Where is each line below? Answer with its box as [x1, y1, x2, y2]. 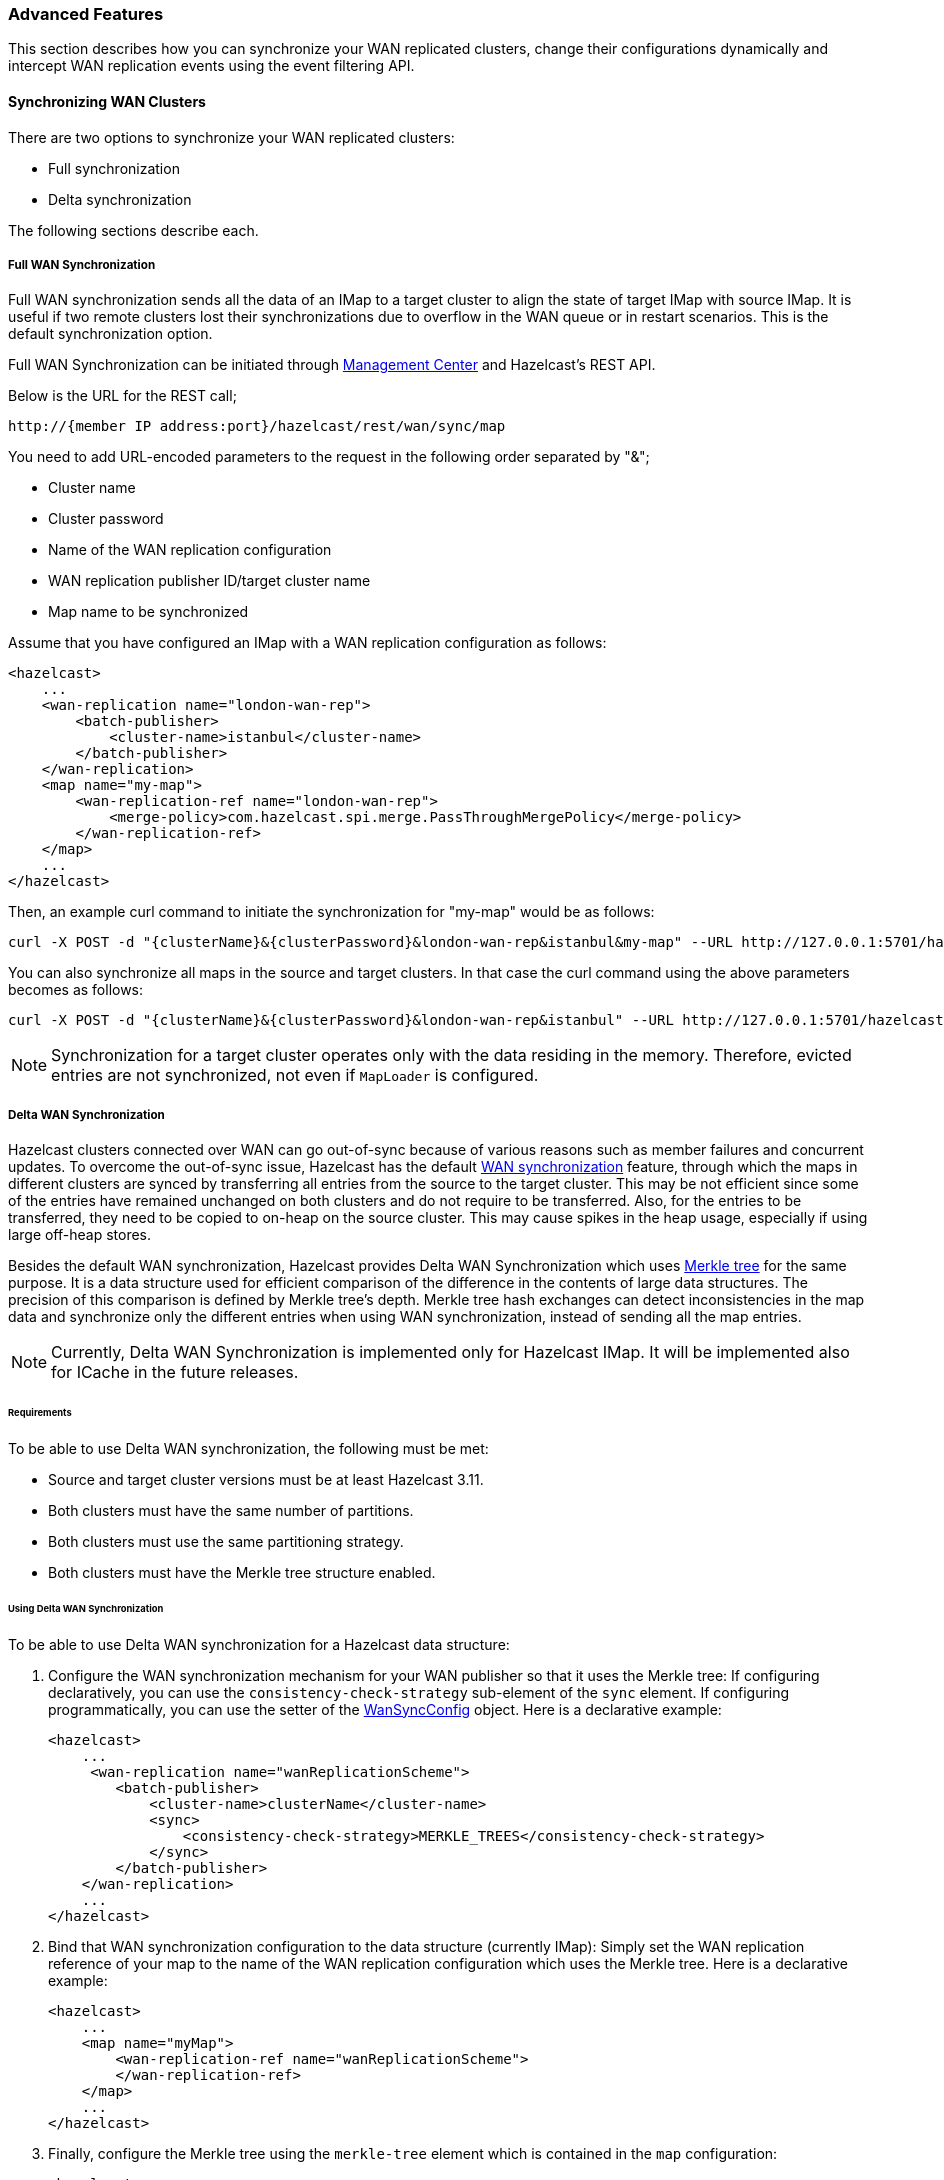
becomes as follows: [8, 981, 144, 999]
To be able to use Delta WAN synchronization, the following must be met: [8, 1439, 489, 1457]
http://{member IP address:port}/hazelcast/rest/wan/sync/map [8, 418, 506, 435]
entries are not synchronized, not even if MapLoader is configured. [51, 1065, 539, 1086]
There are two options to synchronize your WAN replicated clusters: [8, 128, 455, 146]
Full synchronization [48, 159, 180, 177]
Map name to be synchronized [48, 603, 249, 621]
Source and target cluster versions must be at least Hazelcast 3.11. [48, 1470, 484, 1488]
